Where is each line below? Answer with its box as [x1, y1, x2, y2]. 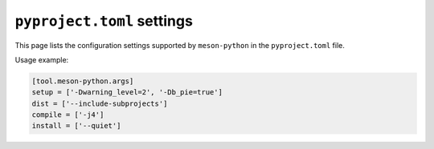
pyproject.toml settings [14, 12, 193, 30]
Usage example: [14, 54, 69, 64]
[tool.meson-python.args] [31, 76, 134, 86]
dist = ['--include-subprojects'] [31, 99, 168, 108]
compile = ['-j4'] [31, 111, 104, 119]
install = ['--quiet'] [31, 121, 121, 131]
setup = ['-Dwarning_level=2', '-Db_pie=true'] [31, 88, 223, 97]
